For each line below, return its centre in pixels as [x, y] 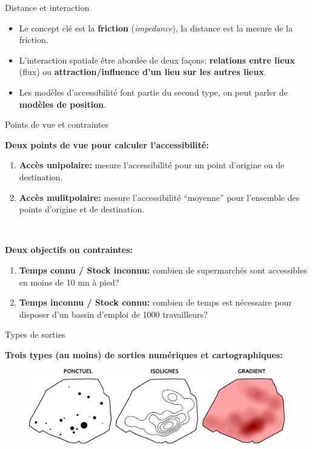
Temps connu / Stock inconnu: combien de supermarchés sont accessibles [163, 270]
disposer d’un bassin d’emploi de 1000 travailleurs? [113, 314]
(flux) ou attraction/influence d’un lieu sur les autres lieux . [143, 72]
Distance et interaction [47, 7]
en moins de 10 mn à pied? [69, 282]
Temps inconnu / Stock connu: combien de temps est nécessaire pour [155, 302]
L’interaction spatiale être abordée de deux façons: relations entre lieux [157, 60]
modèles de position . [63, 104]
